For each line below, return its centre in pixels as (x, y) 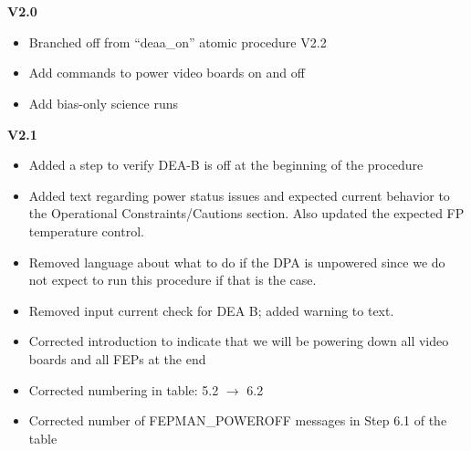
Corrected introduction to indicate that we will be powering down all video (239, 341)
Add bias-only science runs (104, 103)
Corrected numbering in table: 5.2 (124, 389)
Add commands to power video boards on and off (167, 73)
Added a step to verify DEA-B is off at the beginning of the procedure (226, 165)
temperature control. (86, 231)
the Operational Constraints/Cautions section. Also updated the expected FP (246, 213)
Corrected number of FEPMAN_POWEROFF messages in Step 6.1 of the (238, 420)
